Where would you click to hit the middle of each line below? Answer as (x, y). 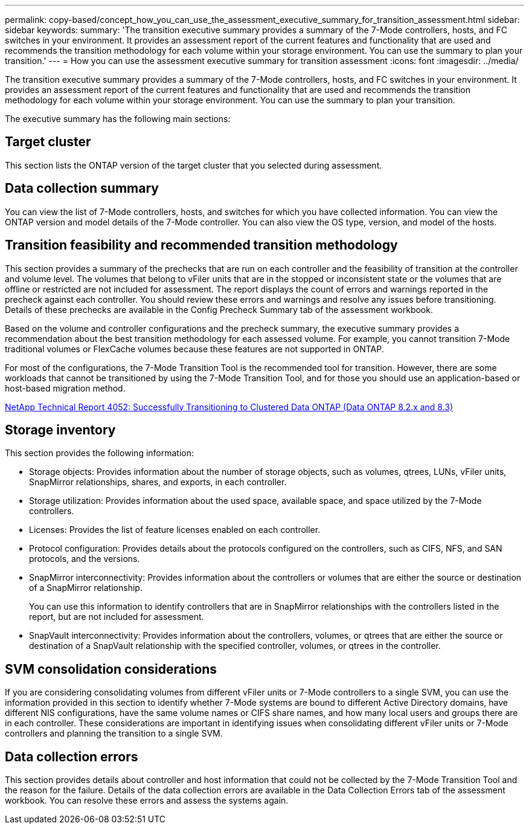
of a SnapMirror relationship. (86, 588)
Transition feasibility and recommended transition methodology (201, 245)
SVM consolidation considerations (111, 669)
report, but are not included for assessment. (117, 617)
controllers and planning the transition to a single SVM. (114, 734)
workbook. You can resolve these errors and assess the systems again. (147, 801)
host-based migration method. (65, 388)
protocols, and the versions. (85, 559)
